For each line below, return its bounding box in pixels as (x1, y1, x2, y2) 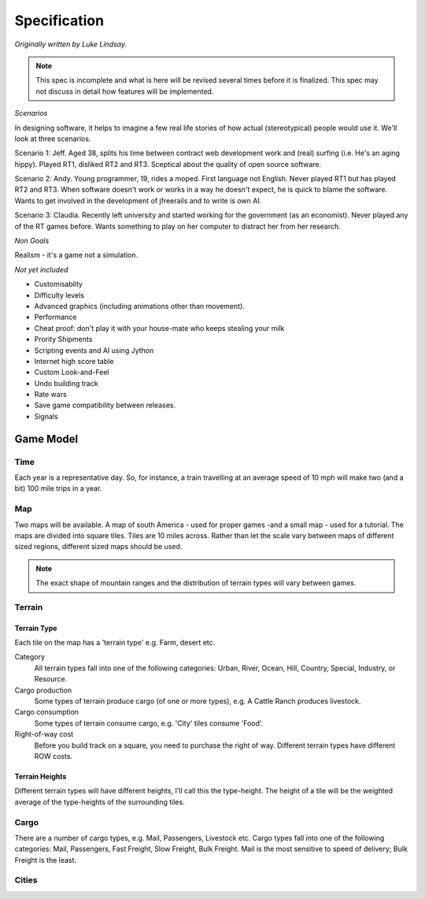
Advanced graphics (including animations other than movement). (34, 301, 246, 310)
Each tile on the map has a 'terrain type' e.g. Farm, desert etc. (14, 638, 216, 648)
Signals (34, 411, 58, 421)
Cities (14, 875, 38, 886)
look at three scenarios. (14, 134, 91, 143)
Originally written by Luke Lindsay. (14, 39, 128, 49)
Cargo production (14, 685, 72, 695)
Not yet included (14, 265, 68, 274)
